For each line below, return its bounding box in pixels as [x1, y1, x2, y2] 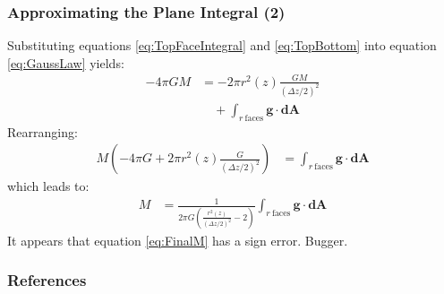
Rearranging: [7, 122, 78, 141]
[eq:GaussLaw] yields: [7, 53, 124, 72]
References [7, 269, 87, 291]
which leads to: [7, 177, 90, 195]
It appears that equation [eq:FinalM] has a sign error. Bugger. [7, 230, 348, 249]
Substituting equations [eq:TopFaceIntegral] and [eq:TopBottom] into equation [7, 36, 437, 55]
